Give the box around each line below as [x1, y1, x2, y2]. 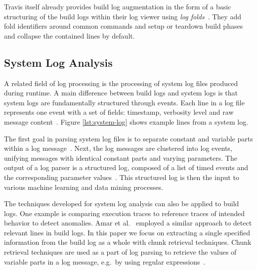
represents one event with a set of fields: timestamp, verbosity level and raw [4, 107, 234, 117]
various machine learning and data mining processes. [4, 181, 164, 192]
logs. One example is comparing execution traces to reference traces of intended [4, 208, 245, 218]
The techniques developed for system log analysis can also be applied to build [4, 198, 239, 209]
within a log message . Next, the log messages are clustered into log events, [4, 143, 232, 153]
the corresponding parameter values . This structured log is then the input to [4, 172, 239, 182]
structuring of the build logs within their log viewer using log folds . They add [4, 11, 241, 21]
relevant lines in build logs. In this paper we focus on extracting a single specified [4, 227, 250, 237]
